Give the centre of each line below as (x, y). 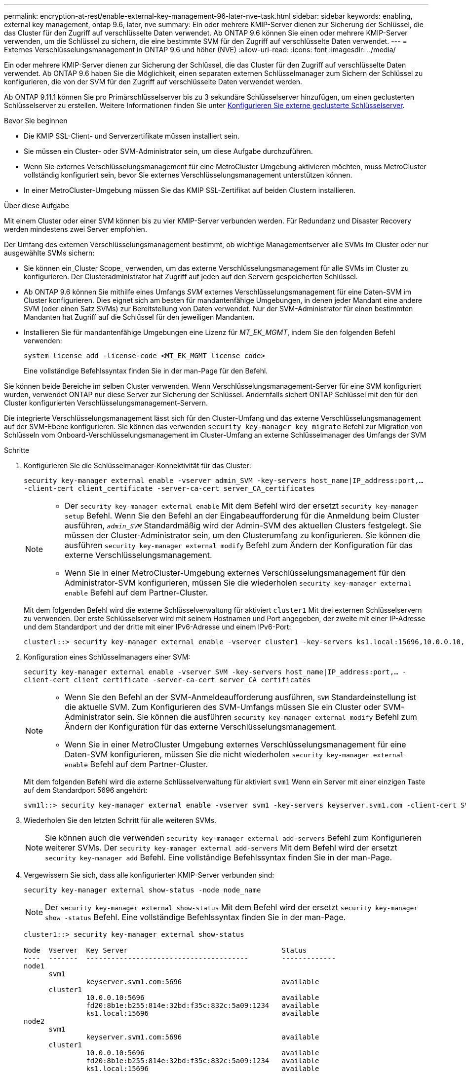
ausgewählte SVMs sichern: (49, 253)
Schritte (17, 450)
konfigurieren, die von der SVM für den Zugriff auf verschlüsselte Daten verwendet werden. (153, 82)
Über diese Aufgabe (37, 205)
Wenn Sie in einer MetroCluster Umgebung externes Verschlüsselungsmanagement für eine (235, 744)
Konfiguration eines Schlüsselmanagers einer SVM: (107, 657)
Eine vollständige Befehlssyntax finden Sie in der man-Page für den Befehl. (146, 371)
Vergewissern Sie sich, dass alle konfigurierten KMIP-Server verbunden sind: (149, 875)
